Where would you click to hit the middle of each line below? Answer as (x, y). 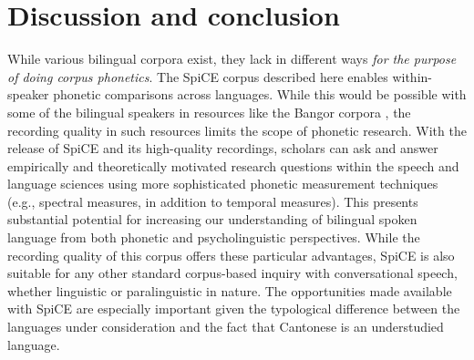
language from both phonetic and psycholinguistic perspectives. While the (214, 237)
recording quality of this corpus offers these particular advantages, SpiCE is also (231, 255)
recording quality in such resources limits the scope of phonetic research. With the (237, 130)
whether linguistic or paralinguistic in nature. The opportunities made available (230, 290)
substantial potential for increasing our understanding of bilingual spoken (212, 219)
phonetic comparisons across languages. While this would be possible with (260, 94)
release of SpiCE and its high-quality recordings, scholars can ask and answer (223, 148)
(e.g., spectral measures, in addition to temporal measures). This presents (213, 201)
